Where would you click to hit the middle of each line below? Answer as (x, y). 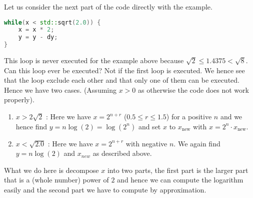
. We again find (197, 143)
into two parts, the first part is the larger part (178, 170)
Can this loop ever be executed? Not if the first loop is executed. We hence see (124, 70)
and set (149, 126)
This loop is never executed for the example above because (94, 60)
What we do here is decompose (51, 170)
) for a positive (189, 117)
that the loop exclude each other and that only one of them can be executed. (122, 80)
